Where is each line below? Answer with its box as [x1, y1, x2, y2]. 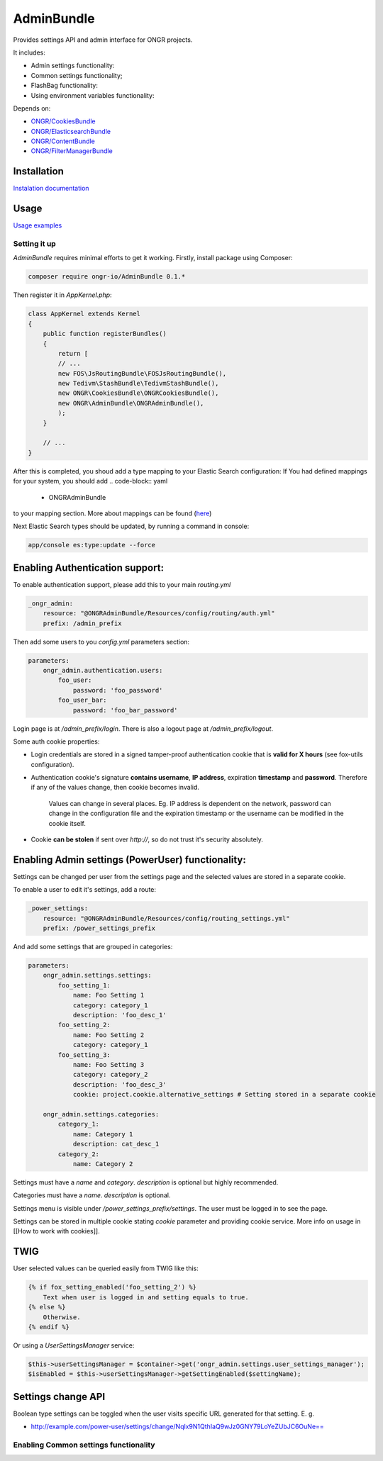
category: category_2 [72, 1070, 148, 1079]
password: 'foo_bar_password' [72, 706, 178, 714]
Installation [13, 165, 64, 177]
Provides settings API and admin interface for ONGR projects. [13, 35, 193, 44]
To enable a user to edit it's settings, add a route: [13, 885, 156, 894]
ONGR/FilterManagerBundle [30, 147, 113, 155]
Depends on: [13, 103, 51, 113]
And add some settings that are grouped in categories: [13, 943, 173, 951]
